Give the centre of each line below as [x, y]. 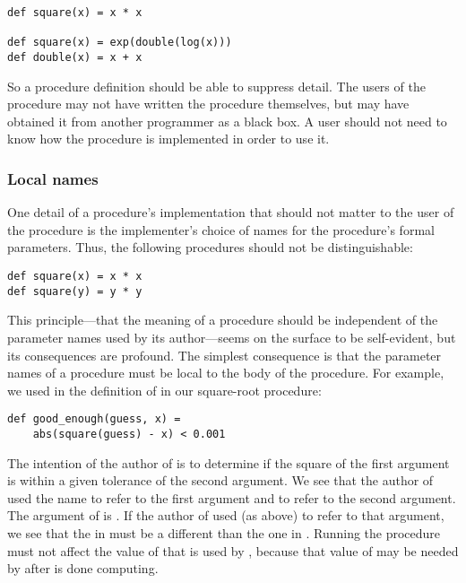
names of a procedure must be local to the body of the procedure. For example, [226, 373]
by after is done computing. [83, 568]
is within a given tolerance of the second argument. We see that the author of [220, 480]
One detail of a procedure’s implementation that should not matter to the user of [231, 212]
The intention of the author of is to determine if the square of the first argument [229, 462]
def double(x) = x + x [75, 57]
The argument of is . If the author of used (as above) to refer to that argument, [226, 515]
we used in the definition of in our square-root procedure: [164, 390]
